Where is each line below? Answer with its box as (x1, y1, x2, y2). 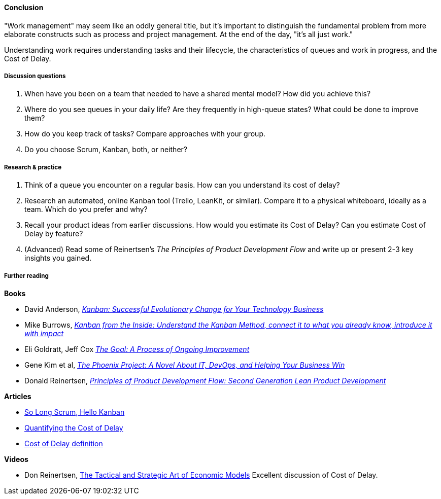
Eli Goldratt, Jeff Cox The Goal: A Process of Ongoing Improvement (24, 344, 250, 353)
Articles (4, 391, 31, 401)
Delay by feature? (24, 229, 83, 238)
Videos (4, 454, 28, 464)
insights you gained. (24, 254, 92, 263)
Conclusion (4, 3, 44, 12)
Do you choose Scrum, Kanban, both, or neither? (24, 145, 187, 154)
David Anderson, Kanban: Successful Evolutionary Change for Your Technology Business (24, 304, 324, 313)
